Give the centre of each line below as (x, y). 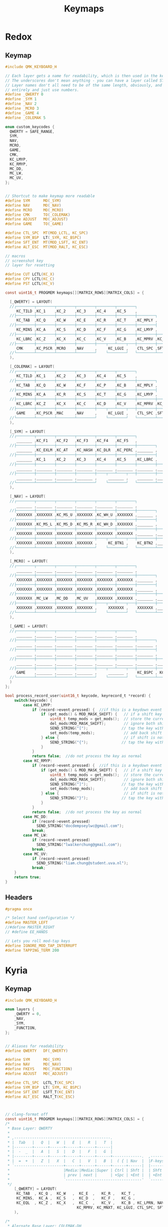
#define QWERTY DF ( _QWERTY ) (37, 1051)
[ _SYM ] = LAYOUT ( (28, 432)
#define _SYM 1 (21, 99)
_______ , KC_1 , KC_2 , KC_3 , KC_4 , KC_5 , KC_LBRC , (87, 459)
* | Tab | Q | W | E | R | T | (60, 1142)
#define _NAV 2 (21, 104)
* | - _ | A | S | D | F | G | (60, 1152)
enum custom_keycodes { (30, 127)
